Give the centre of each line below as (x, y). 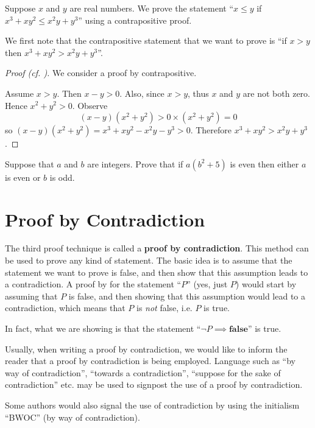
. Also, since (142, 93)
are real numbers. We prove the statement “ (151, 8)
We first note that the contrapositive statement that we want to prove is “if (146, 40)
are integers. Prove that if (135, 163)
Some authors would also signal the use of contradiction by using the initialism (152, 405)
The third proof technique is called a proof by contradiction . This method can (157, 248)
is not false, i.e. (165, 308)
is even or (23, 177)
